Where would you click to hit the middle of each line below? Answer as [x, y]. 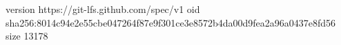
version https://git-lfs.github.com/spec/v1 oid [103, 9]
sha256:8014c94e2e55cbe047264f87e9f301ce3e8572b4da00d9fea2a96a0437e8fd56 [171, 22]
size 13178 [27, 36]
